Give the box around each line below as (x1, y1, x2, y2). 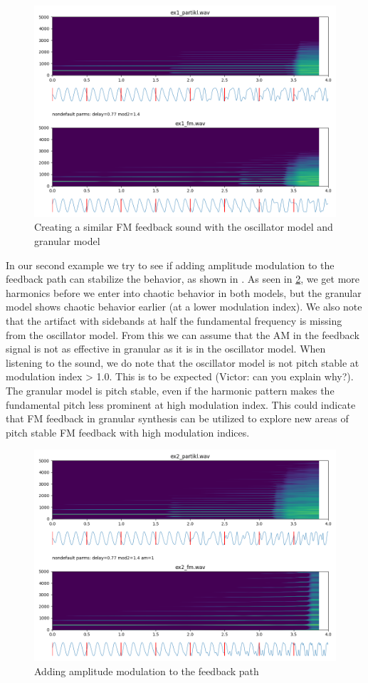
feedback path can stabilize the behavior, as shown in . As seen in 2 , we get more (6, 271, 360, 286)
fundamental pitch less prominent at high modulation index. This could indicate (6, 397, 356, 412)
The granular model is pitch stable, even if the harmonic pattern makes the (6, 382, 335, 397)
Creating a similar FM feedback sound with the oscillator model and (34, 219, 333, 234)
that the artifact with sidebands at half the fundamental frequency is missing (6, 313, 342, 328)
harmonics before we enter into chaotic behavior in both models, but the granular (6, 285, 362, 300)
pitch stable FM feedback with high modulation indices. (6, 424, 250, 439)
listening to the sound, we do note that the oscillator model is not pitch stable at (6, 355, 359, 370)
